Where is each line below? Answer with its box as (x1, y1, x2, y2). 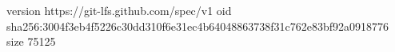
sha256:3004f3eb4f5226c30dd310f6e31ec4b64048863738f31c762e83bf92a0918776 (6, 17, 389, 34)
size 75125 (6, 33, 56, 50)
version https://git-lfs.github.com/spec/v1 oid (6, 2, 232, 18)
